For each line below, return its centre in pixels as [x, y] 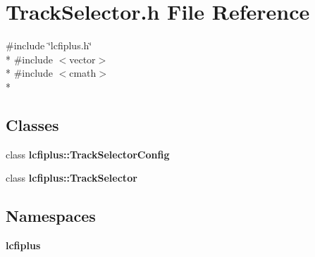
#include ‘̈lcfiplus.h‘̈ [49, 45]
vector [82, 59]
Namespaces [51, 216]
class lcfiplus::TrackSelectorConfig [88, 154]
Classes [32, 124]
